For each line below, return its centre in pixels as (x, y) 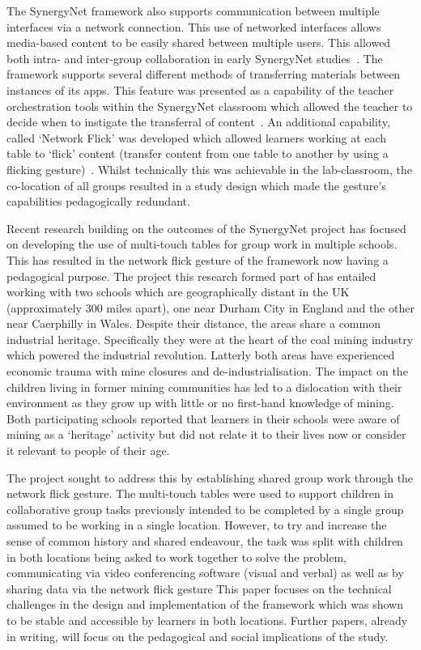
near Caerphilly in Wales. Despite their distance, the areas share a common (193, 323)
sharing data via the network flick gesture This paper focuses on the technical (199, 588)
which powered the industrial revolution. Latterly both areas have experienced (201, 355)
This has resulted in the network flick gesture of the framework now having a (198, 259)
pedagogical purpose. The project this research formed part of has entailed (191, 276)
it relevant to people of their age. (88, 450)
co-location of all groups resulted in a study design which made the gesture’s (196, 185)
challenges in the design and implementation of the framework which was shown (205, 604)
